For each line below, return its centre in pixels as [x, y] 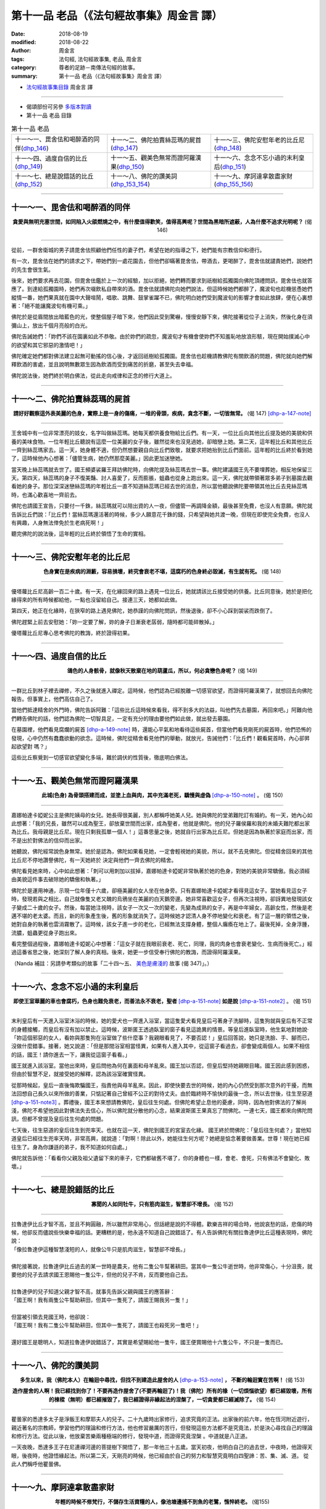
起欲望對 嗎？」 [30, 746]
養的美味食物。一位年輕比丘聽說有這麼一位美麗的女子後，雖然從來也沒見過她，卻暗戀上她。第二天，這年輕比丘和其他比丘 [162, 441]
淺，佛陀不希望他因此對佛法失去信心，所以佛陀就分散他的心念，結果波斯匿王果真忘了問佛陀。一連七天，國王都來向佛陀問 [162, 1111]
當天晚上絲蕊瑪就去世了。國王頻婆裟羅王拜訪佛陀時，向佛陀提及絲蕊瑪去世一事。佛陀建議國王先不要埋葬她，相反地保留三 [162, 469]
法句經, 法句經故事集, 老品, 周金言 [100, 59]
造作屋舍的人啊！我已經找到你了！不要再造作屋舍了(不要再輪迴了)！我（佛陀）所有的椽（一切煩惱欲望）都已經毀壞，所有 [162, 1391]
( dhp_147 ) [124, 148]
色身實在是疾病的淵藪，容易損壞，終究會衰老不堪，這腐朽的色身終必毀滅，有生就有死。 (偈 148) [162, 572]
